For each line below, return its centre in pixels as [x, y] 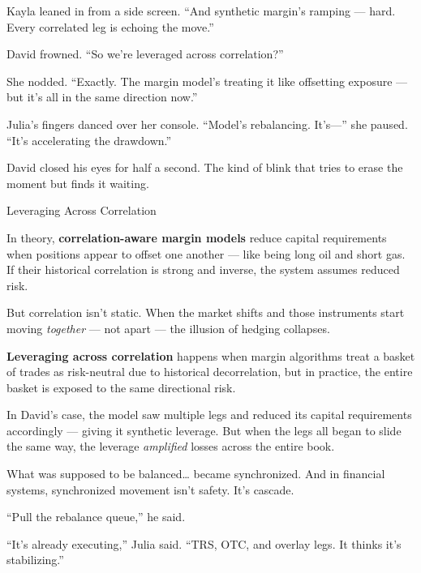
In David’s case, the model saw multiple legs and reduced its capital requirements [209, 415]
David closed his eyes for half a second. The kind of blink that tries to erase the [205, 167]
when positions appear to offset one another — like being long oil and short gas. [206, 253]
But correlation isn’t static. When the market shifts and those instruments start [206, 312]
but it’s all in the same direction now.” [102, 97]
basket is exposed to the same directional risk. [121, 387]
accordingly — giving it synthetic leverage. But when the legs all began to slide [204, 430]
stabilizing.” [35, 560]
